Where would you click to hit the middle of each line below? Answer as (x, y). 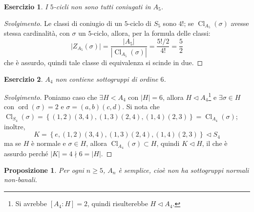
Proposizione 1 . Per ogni (44, 170)
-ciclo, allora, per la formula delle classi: (151, 33)
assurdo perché (26, 153)
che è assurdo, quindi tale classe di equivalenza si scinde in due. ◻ (104, 62)
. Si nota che (141, 106)
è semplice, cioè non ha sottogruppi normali (184, 170)
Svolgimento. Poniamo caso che (51, 97)
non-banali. (21, 179)
